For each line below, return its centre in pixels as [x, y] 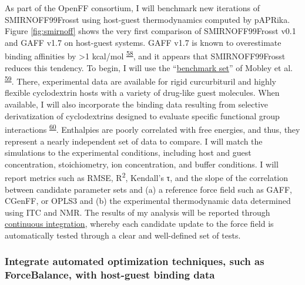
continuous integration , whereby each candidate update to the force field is [139, 224]
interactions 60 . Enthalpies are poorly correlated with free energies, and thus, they [152, 128]
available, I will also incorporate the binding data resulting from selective [137, 104]
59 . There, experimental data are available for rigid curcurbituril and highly [140, 80]
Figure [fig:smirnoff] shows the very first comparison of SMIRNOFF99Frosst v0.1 [150, 31]
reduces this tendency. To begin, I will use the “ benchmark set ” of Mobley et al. [149, 67]
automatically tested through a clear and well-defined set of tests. [123, 235]
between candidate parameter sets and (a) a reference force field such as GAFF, [148, 189]
